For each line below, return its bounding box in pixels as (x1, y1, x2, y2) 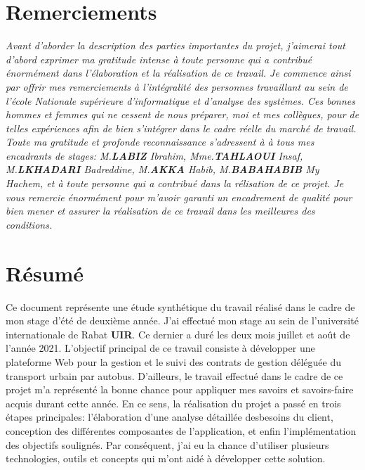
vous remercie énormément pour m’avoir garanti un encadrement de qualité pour (6, 189, 352, 204)
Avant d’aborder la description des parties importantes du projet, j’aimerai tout (6, 38, 346, 53)
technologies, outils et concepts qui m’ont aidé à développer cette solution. (6, 451, 326, 466)
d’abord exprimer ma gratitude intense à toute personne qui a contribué (6, 51, 312, 66)
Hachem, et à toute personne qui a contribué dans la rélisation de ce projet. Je (6, 176, 344, 191)
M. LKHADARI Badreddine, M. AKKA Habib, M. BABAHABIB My (6, 162, 319, 177)
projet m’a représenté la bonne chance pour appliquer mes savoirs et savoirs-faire (6, 382, 354, 397)
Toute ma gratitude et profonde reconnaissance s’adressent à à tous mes (6, 134, 314, 149)
